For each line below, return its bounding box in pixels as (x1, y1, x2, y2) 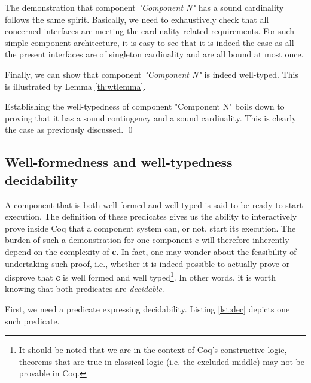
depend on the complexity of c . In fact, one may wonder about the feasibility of (5, 245, 297, 257)
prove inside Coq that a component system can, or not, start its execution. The (5, 221, 296, 234)
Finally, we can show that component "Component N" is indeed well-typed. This (5, 68, 298, 80)
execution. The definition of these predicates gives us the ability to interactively (5, 210, 297, 223)
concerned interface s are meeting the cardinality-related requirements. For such (5, 25, 295, 37)
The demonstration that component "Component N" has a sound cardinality (5, 1, 284, 13)
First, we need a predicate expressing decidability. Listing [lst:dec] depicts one (5, 302, 290, 315)
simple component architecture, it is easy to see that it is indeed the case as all (5, 36, 294, 48)
